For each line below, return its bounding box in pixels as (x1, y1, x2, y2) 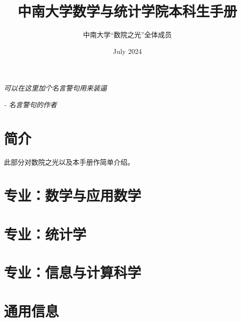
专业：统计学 (4, 223, 87, 244)
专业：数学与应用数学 (4, 185, 142, 205)
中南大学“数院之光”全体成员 (83, 29, 172, 40)
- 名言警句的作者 (4, 99, 57, 109)
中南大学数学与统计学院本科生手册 (17, 1, 237, 21)
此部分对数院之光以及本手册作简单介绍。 (4, 156, 134, 167)
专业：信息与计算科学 (4, 262, 142, 282)
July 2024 (113, 46, 142, 56)
